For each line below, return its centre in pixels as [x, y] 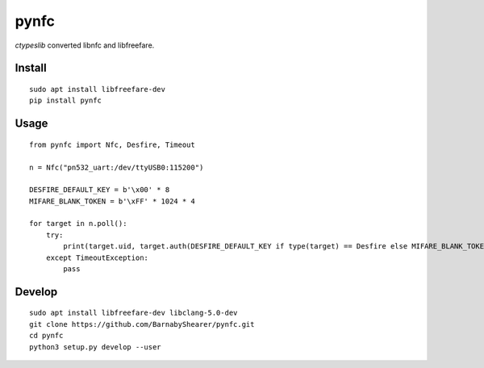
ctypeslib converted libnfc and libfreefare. [85, 45]
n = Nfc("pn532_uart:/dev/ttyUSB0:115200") [117, 167]
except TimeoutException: [97, 257]
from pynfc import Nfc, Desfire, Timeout [112, 144]
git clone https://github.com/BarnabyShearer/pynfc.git [142, 324]
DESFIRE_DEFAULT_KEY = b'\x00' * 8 [100, 190]
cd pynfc [46, 336]
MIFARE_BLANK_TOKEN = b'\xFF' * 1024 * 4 [112, 201]
